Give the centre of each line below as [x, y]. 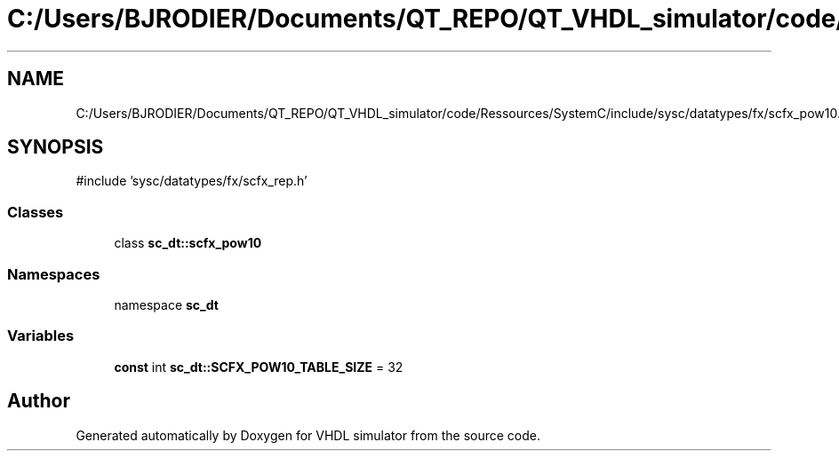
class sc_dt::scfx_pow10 [188, 243]
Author [39, 401]
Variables [41, 336]
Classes [36, 212]
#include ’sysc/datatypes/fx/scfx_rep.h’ [192, 181]
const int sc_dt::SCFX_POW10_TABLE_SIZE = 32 [259, 367]
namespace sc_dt [166, 304]
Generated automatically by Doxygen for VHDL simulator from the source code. [308, 435]
